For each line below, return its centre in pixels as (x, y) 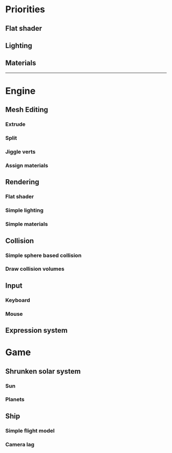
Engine (20, 91)
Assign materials (27, 166)
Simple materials (27, 224)
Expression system (37, 330)
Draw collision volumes (35, 269)
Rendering (22, 182)
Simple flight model (30, 430)
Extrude (15, 124)
